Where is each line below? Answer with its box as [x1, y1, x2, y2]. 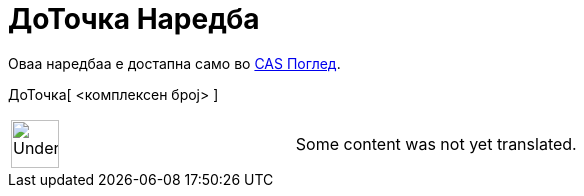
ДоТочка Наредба [8, 2, 260, 36]
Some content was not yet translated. [295, 133, 577, 154]
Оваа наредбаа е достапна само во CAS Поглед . [8, 54, 341, 72]
